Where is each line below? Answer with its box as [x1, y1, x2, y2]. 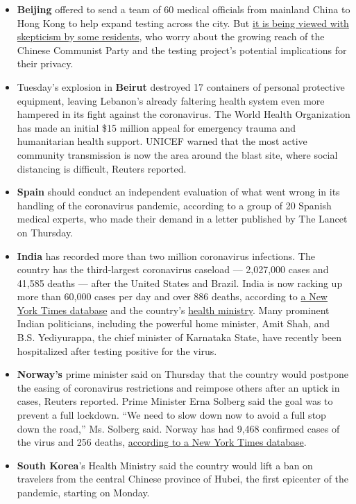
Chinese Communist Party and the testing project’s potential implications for [17, 42, 347, 57]
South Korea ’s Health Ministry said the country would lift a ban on [17, 458, 313, 472]
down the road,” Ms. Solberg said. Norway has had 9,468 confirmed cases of [17, 421, 340, 435]
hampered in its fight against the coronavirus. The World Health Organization [17, 107, 350, 121]
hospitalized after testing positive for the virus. [17, 343, 217, 358]
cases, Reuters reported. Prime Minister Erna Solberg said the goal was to [17, 394, 333, 408]
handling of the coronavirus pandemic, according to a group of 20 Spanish [17, 198, 332, 212]
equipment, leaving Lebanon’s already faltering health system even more [17, 93, 325, 107]
